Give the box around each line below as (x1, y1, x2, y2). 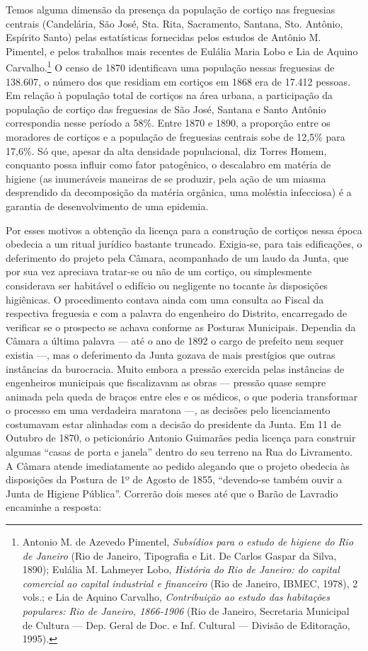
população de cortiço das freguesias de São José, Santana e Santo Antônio (6, 101, 326, 116)
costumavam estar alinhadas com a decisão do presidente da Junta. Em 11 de (6, 416, 341, 431)
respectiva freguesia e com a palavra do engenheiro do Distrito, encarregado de (6, 306, 347, 321)
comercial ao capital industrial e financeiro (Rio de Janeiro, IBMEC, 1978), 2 (22, 575, 358, 590)
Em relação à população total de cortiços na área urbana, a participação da (6, 88, 333, 103)
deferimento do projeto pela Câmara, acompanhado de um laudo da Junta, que (6, 250, 349, 265)
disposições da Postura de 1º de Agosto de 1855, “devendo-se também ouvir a (6, 472, 343, 487)
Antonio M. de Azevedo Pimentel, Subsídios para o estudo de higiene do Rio (22, 534, 354, 549)
